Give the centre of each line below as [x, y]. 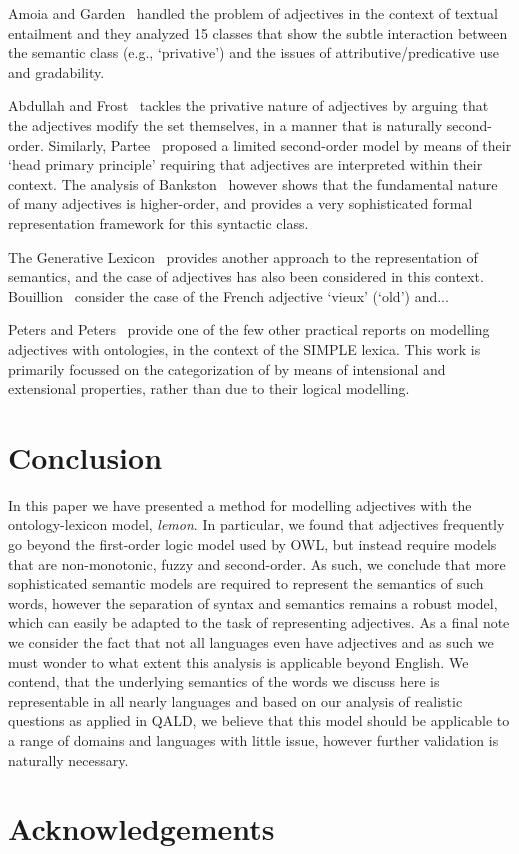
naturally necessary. [68, 759]
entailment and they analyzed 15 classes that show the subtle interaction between [258, 32]
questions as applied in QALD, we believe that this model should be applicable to [259, 720]
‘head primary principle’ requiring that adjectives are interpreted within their [245, 164]
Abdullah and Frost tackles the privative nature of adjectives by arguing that [248, 105]
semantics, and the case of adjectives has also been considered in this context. [246, 276]
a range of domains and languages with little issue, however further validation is [253, 739]
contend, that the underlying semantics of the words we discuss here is [224, 681]
